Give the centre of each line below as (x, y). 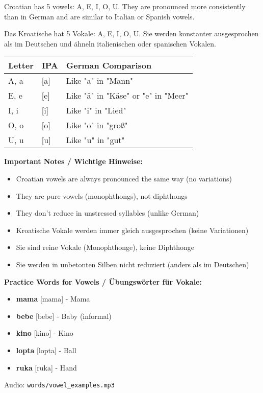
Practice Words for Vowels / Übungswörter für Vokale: (103, 281)
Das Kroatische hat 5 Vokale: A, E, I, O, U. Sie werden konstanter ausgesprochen (131, 33)
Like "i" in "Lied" (96, 110)
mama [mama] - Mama (53, 299)
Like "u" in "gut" (95, 140)
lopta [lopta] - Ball (46, 350)
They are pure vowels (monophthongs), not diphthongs (102, 195)
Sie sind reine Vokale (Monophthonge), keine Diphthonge (105, 247)
